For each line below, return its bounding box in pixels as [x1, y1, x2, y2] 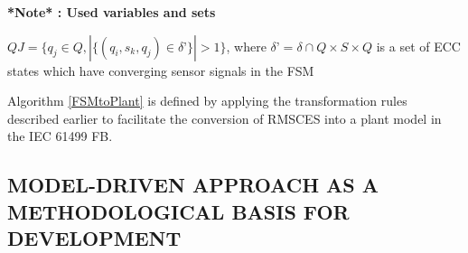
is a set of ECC [376, 36, 461, 55]
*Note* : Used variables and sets [7, 3, 216, 21]
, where [226, 36, 267, 55]
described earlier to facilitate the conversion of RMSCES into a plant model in [7, 108, 442, 127]
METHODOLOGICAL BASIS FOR [7, 197, 350, 225]
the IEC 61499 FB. [7, 126, 113, 145]
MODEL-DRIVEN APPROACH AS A [7, 171, 379, 199]
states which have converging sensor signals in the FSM [7, 61, 314, 80]
